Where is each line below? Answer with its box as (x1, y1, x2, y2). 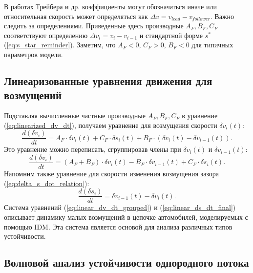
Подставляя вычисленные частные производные (4, 110, 146, 121)
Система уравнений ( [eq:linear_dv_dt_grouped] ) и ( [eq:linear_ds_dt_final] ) (4, 202, 236, 212)
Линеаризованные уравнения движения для (4, 73, 212, 88)
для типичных (191, 40, 233, 50)
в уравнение (182, 110, 218, 121)
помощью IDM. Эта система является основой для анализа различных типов (4, 221, 232, 231)
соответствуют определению (4, 30, 88, 40)
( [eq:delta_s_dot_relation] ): (4, 178, 89, 188)
